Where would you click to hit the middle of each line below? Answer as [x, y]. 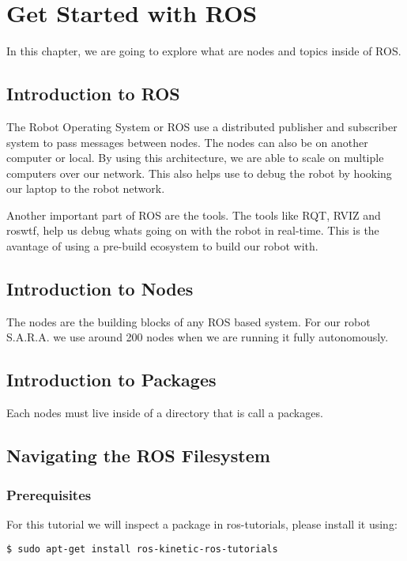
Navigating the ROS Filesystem [138, 456]
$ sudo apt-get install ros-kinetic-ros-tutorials [142, 550]
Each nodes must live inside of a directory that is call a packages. [165, 413]
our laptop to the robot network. [86, 188]
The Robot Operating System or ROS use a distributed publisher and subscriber [202, 126]
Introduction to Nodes [100, 289]
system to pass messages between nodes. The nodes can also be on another [187, 142]
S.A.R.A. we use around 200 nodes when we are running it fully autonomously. [198, 337]
